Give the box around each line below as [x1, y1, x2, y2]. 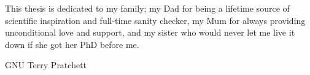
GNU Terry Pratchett [5, 58, 87, 71]
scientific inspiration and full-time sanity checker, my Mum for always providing [5, 14, 306, 26]
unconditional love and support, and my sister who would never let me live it [5, 26, 295, 39]
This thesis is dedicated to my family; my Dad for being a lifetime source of [5, 2, 290, 14]
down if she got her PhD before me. [5, 37, 139, 50]
